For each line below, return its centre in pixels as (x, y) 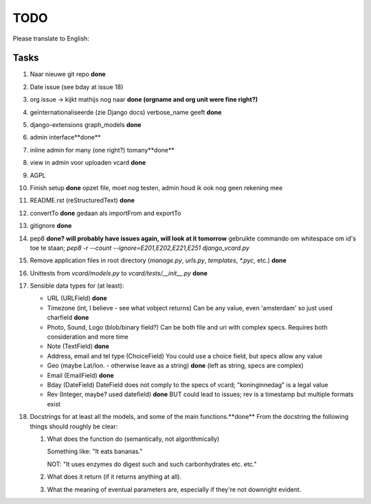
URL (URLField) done (77, 298)
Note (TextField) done (78, 346)
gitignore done (51, 226)
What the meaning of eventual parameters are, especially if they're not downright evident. (174, 489)
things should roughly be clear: (74, 426)
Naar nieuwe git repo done (68, 74)
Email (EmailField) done (80, 375)
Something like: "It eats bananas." (95, 451)
